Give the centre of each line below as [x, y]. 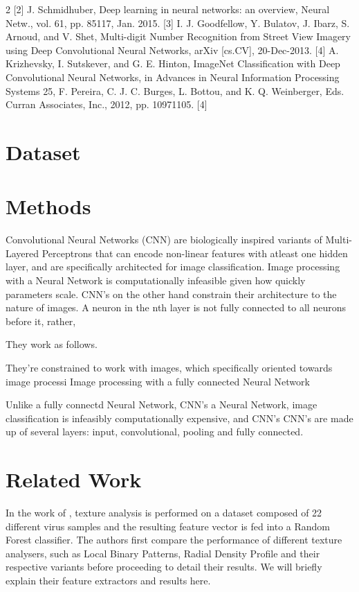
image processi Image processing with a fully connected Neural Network [158, 381]
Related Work [74, 479]
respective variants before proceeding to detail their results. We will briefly [164, 567]
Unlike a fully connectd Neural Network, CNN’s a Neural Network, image [162, 404]
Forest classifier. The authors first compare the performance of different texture [174, 540]
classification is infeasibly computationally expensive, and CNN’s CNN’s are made [179, 418]
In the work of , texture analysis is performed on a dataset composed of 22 [164, 513]
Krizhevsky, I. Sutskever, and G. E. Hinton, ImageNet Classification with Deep [173, 63]
